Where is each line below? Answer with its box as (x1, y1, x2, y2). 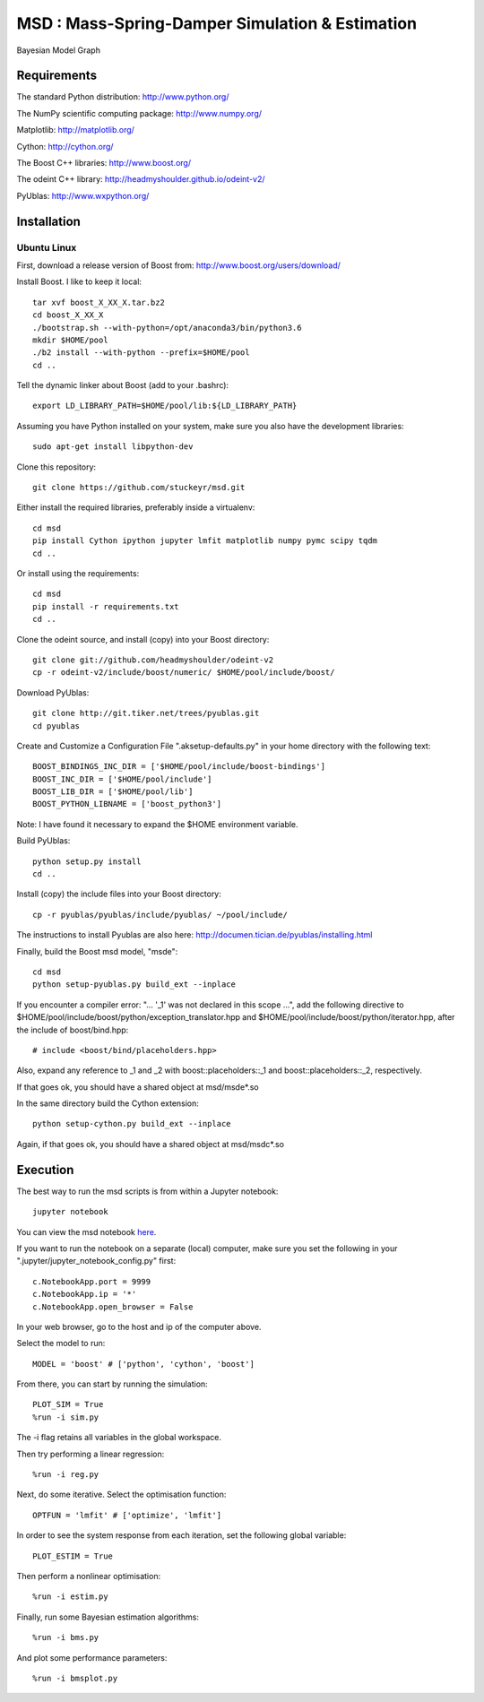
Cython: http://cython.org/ (16, 141, 114, 151)
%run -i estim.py (32, 1592, 108, 1602)
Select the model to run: (16, 1338, 106, 1349)
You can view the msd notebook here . (16, 1226, 157, 1237)
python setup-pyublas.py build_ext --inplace (32, 980, 237, 989)
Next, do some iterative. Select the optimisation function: (16, 1489, 227, 1500)
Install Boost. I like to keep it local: (16, 276, 143, 287)
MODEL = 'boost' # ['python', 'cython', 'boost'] (32, 1359, 255, 1369)
